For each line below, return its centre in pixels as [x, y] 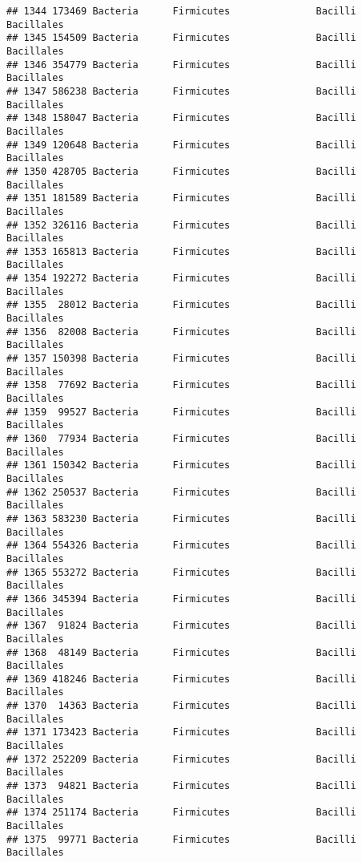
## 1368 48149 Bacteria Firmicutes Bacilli [181, 652]
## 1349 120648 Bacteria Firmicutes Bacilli [181, 145]
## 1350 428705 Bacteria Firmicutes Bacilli [181, 171]
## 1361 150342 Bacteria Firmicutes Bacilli [181, 465]
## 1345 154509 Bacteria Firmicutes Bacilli [181, 38]
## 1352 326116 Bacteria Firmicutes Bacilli [181, 225]
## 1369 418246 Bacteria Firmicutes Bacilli [181, 679]
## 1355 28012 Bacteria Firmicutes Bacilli [181, 305]
